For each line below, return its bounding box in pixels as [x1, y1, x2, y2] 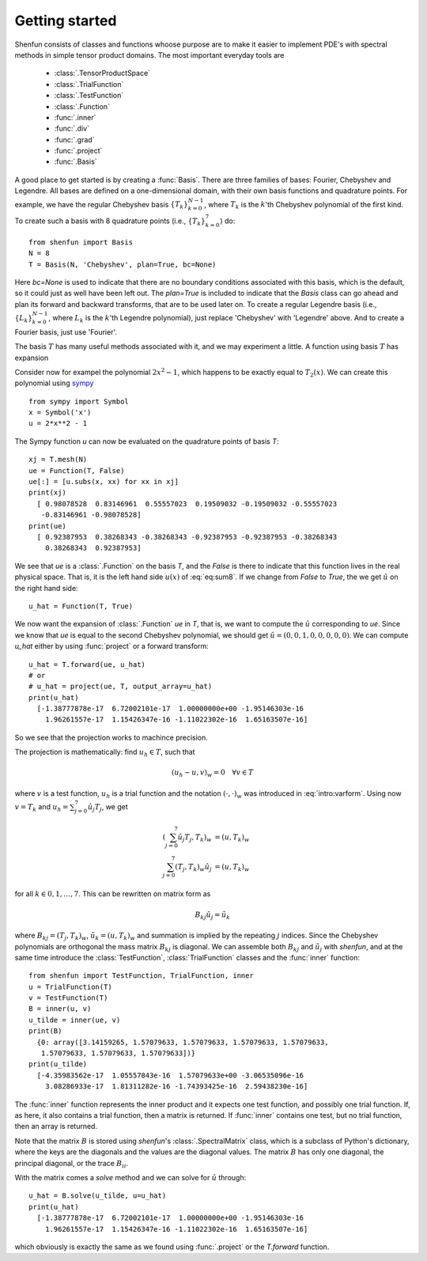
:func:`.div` [54, 123, 90, 134]
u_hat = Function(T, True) [28, 601, 134, 611]
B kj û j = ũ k [195, 910, 231, 921]
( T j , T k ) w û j [175, 862, 213, 873]
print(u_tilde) [28, 1060, 88, 1069]
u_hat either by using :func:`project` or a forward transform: [14, 642, 209, 651]
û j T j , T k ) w [177, 832, 213, 843]
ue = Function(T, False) [28, 466, 125, 475]
